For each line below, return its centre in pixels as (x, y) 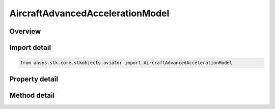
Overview (25, 31)
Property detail (34, 79)
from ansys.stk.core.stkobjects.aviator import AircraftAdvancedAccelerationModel (126, 63)
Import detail (30, 48)
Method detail (32, 95)
